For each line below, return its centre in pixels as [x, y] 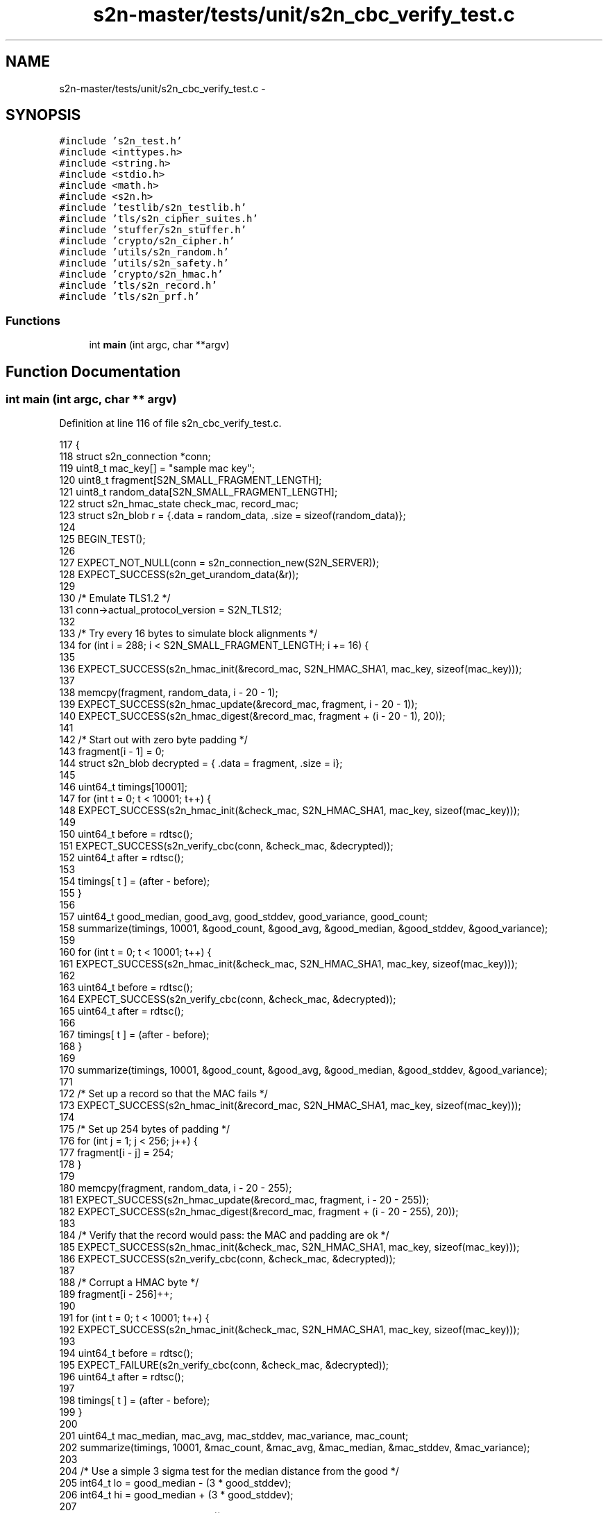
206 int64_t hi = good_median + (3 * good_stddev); [176, 1495]
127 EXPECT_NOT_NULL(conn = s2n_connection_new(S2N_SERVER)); [219, 563]
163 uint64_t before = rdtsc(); [126, 988]
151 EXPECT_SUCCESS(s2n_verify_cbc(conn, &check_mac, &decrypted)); [226, 846]
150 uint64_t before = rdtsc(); [126, 834]
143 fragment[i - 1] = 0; [112, 752]
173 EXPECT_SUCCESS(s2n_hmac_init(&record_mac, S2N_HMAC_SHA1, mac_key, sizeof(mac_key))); [290, 1106]
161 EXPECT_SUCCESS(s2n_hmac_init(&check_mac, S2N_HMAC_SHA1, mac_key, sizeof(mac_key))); [288, 964]
